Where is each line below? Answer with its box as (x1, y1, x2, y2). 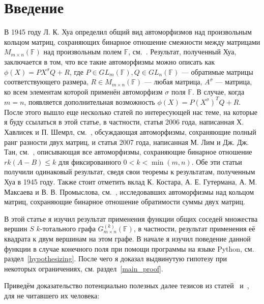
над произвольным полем (43, 46, 122, 57)
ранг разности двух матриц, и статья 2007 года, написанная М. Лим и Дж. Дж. (4, 136, 249, 147)
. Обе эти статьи (191, 156, 242, 167)
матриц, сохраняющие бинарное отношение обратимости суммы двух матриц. (4, 196, 245, 207)
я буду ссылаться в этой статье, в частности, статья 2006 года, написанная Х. (4, 116, 244, 127)
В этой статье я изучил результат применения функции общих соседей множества (4, 213, 258, 224)
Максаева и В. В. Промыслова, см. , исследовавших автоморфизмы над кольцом (4, 186, 254, 197)
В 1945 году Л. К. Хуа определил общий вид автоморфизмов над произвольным (4, 26, 252, 37)
